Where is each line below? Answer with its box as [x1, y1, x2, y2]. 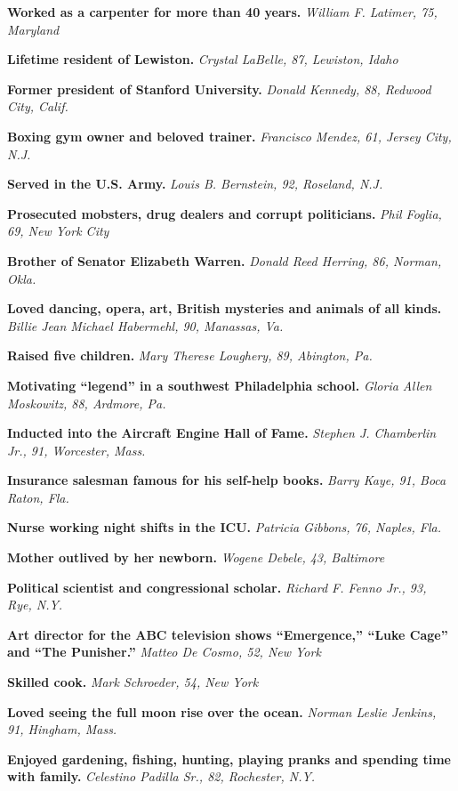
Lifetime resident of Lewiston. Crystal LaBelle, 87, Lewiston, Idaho [7, 50, 398, 69]
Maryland [7, 20, 60, 38]
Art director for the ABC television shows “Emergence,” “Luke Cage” [7, 625, 448, 643]
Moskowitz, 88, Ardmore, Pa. [7, 393, 166, 412]
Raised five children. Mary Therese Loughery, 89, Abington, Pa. [7, 346, 373, 365]
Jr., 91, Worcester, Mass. [7, 440, 146, 459]
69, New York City [7, 222, 109, 240]
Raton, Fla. [7, 488, 69, 506]
